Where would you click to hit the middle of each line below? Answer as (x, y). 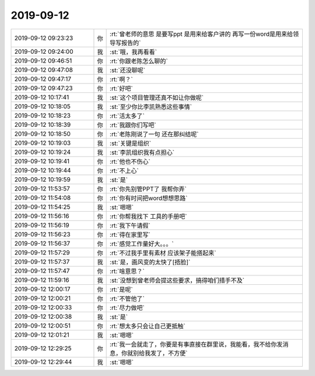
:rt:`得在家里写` (130, 234)
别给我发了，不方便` (160, 353)
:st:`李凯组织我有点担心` (142, 152)
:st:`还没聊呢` (128, 70)
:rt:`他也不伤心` (130, 161)
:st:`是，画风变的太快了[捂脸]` (150, 262)
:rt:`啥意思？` (127, 271)
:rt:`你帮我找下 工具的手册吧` (148, 216)
